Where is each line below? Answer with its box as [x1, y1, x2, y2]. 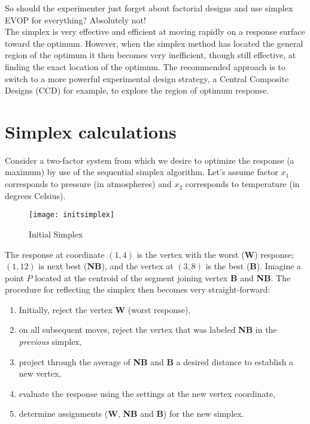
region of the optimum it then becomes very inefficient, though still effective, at [5, 49, 296, 61]
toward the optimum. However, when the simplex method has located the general [5, 37, 303, 49]
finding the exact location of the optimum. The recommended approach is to [5, 60, 285, 73]
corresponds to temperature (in [185, 178, 300, 190]
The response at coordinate [5, 248, 105, 260]
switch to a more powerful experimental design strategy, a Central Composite [5, 72, 289, 85]
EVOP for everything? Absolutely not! [5, 13, 146, 26]
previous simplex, [19, 335, 82, 348]
